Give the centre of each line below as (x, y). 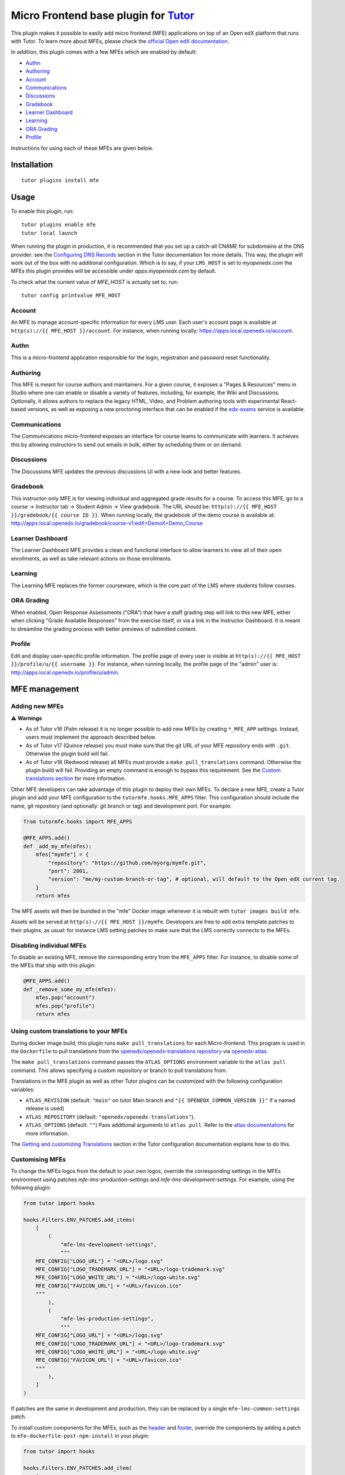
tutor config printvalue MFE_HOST (71, 296)
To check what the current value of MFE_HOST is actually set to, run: (94, 282)
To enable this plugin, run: (42, 211)
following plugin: (31, 1187)
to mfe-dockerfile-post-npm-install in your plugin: (80, 1436)
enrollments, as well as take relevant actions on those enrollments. (91, 558)
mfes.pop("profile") (65, 1006)
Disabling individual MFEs (49, 945)
